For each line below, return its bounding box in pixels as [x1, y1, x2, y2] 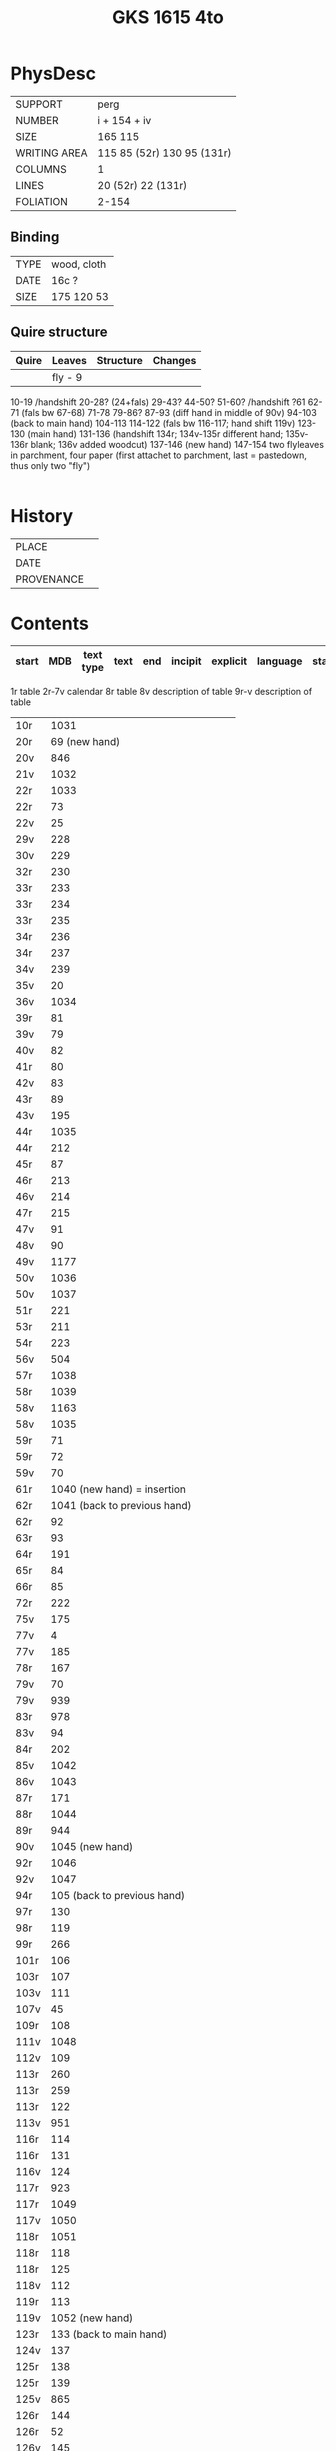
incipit [171, 654, 202, 668]
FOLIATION [15, 194, 68, 208]
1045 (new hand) [50, 1840, 133, 1854]
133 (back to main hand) [50, 2327, 168, 2341]
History [10, 504, 74, 527]
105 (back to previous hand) [50, 1889, 186, 1903]
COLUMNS [15, 162, 67, 176]
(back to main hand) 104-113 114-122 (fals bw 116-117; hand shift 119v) [10, 417, 296, 429]
